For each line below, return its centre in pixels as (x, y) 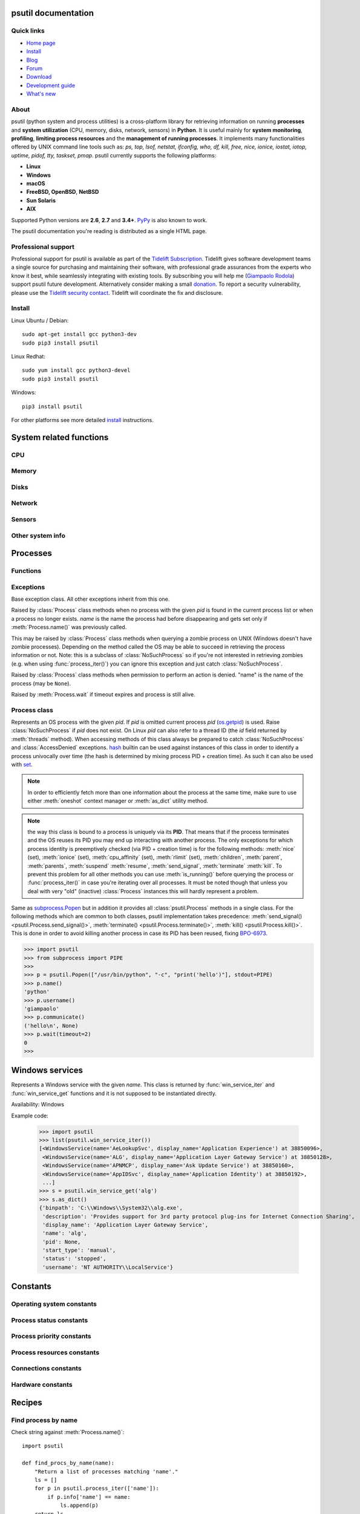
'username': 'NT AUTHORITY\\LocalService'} (108, 1267)
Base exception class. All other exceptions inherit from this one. (90, 599)
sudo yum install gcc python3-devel (76, 370)
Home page (41, 43)
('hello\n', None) (51, 1026)
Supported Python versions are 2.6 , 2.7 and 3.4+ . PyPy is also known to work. (109, 220)
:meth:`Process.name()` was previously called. (69, 627)
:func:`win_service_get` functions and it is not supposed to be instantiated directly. (114, 1093)
